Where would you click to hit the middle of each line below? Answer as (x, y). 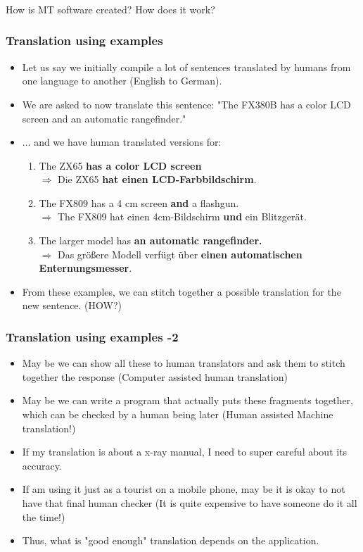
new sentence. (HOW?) (72, 305)
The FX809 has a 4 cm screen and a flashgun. (139, 202)
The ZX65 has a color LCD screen (120, 165)
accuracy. (42, 465)
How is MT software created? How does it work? (110, 9)
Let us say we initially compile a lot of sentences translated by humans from (186, 67)
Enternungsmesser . (85, 268)
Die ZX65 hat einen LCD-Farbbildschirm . (157, 179)
